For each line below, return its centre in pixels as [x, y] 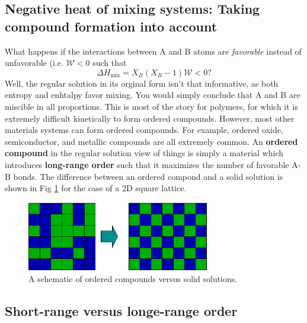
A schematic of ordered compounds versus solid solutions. [133, 278]
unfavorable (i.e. [34, 63]
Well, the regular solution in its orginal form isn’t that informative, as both [142, 83]
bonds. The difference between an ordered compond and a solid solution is [148, 176]
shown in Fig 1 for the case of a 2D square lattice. [96, 188]
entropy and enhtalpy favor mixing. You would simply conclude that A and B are [153, 95]
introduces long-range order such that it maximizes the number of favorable [147, 164]
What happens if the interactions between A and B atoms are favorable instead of [153, 51]
